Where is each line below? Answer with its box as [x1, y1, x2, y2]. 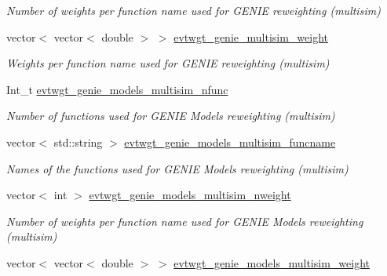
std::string [53, 133, 103, 150]
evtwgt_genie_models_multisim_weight [173, 254, 370, 271]
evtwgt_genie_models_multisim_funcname [124, 133, 336, 150]
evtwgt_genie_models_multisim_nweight [89, 187, 291, 203]
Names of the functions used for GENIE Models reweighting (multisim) [6, 160, 349, 176]
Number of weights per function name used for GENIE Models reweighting [6, 212, 363, 229]
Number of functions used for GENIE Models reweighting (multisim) [6, 107, 335, 124]
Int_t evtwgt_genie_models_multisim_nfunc [6, 81, 228, 97]
